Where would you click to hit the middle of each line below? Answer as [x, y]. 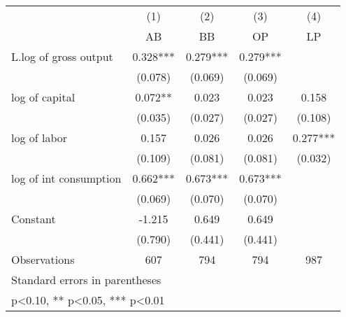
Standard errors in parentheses [86, 280]
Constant [34, 219]
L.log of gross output [62, 56]
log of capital [43, 97]
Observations [43, 259]
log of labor [39, 138]
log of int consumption [66, 178]
